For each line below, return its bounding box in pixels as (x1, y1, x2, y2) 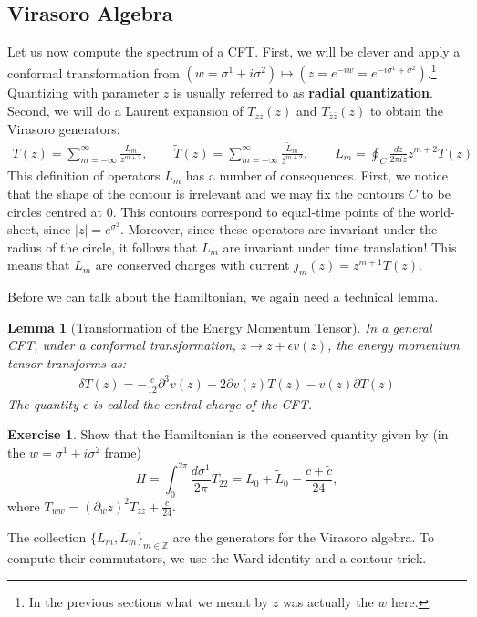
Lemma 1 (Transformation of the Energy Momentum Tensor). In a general (7, 317, 432, 336)
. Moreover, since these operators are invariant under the (119, 220, 438, 239)
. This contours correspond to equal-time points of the (112, 201, 416, 221)
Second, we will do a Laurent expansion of (7, 101, 244, 120)
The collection (7, 527, 87, 546)
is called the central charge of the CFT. (93, 394, 313, 413)
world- (420, 201, 455, 221)
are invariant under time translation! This (223, 237, 457, 256)
